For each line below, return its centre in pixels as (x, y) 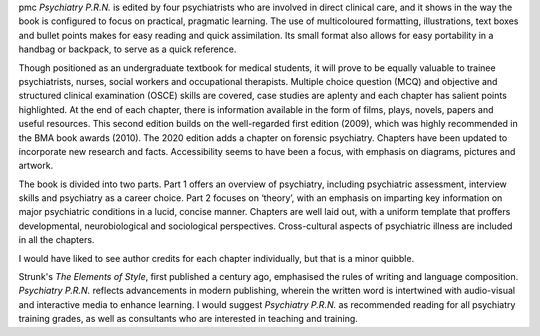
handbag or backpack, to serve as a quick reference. (127, 49)
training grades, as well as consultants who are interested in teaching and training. (188, 319)
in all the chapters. (56, 240)
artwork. (36, 166)
